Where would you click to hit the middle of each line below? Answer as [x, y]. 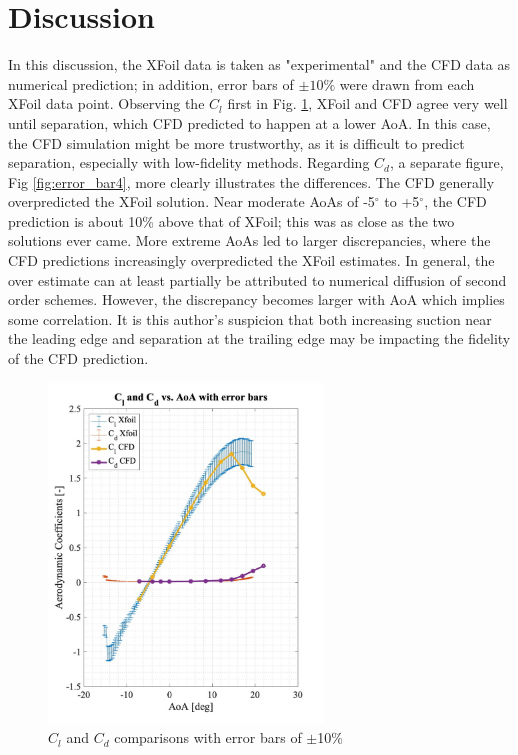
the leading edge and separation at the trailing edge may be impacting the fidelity [259, 338]
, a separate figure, [446, 162]
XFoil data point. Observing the [106, 103]
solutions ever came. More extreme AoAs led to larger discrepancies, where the [249, 240]
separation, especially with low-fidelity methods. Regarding [189, 162]
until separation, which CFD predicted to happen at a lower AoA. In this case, [249, 122]
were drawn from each [407, 83]
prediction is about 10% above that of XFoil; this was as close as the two [231, 220]
